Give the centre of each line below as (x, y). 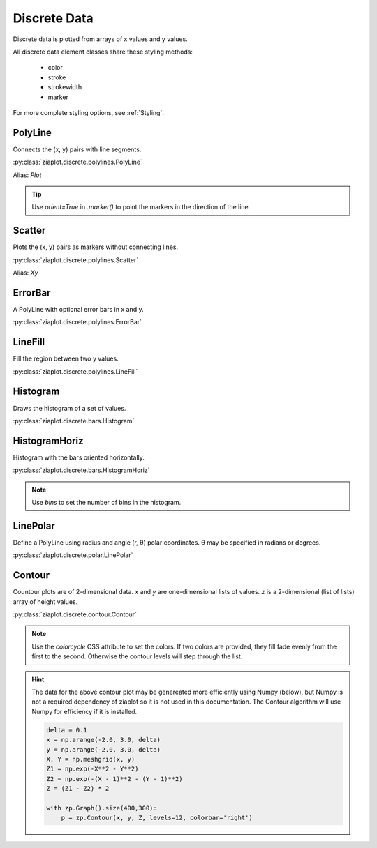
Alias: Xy (25, 273)
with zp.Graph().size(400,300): (102, 808)
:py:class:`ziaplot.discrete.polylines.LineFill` (75, 371)
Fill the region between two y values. (66, 358)
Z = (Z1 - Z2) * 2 (78, 789)
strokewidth (65, 87)
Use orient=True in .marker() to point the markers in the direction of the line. (141, 207)
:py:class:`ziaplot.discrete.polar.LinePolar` (73, 555)
